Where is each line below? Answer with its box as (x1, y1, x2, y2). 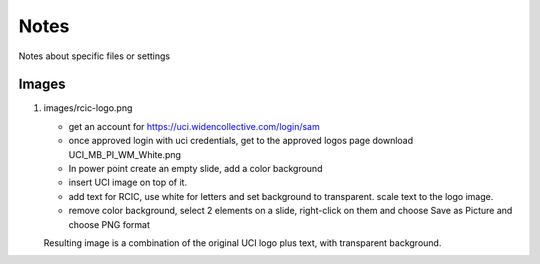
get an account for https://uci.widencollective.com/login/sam (68, 120, 320, 132)
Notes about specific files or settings (18, 50, 170, 62)
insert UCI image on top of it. (68, 176, 188, 189)
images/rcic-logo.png (43, 102, 133, 114)
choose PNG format (68, 218, 150, 230)
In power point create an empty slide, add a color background (68, 163, 323, 175)
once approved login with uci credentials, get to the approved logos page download (68, 135, 414, 147)
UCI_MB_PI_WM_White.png (68, 148, 182, 160)
